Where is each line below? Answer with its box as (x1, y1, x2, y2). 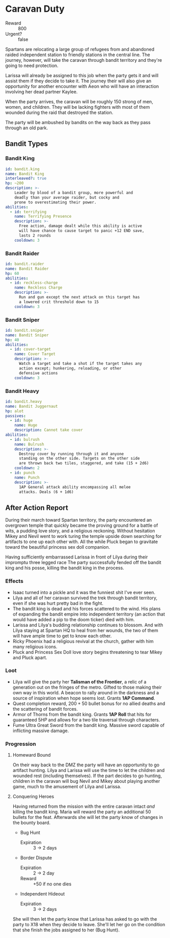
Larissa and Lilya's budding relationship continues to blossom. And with (12, 622, 163, 628)
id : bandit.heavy (5, 399, 42, 404)
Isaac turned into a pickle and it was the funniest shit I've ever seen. (12, 589, 155, 595)
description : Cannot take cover (14, 428, 83, 433)
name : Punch (14, 475, 40, 480)
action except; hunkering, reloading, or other (18, 366, 122, 371)
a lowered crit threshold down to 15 (18, 299, 99, 304)
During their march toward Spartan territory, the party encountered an (5, 517, 152, 523)
